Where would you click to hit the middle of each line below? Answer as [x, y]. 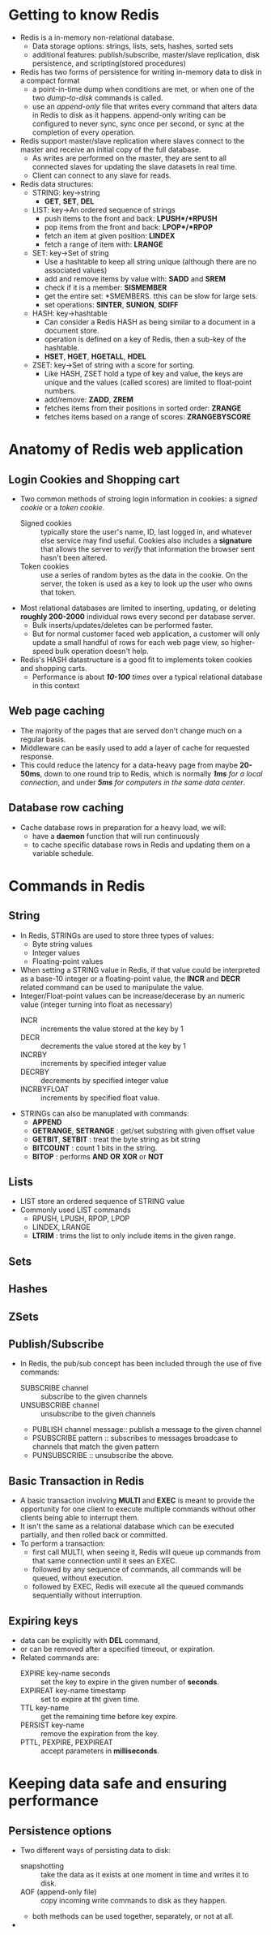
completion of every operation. [84, 132]
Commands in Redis [77, 886]
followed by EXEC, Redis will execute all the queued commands [138, 1587]
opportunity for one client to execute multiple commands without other [138, 1509]
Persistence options [60, 1831]
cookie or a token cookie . [62, 507]
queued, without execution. [78, 1578]
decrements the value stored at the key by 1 [113, 1046]
